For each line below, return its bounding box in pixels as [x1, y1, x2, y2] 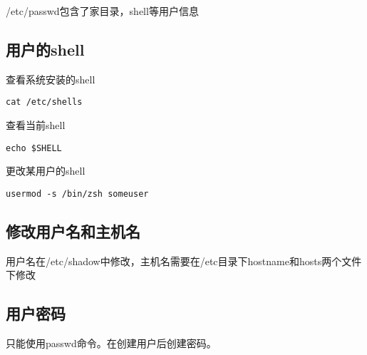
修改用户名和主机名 [6, 220, 140, 242]
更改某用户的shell [6, 163, 86, 178]
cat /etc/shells [6, 97, 83, 108]
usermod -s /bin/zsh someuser [6, 188, 149, 199]
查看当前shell [6, 118, 66, 133]
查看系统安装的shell [6, 71, 95, 86]
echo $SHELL [6, 143, 62, 153]
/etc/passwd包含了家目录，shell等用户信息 [6, 4, 199, 18]
